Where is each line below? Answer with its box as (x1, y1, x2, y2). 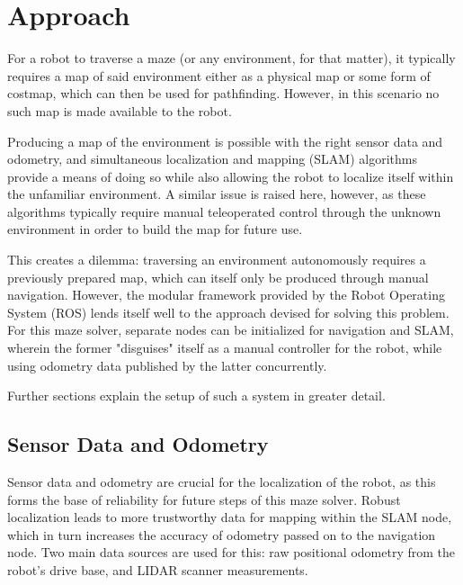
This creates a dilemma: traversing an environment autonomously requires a (7, 250, 426, 269)
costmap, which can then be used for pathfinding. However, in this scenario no (7, 84, 440, 103)
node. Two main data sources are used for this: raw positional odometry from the (7, 543, 456, 562)
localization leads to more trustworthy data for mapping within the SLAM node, (7, 508, 452, 526)
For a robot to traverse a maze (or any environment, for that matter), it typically (7, 49, 456, 67)
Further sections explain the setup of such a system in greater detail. (7, 386, 386, 405)
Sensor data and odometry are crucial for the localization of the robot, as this (7, 472, 436, 491)
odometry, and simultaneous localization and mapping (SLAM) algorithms (7, 149, 417, 168)
